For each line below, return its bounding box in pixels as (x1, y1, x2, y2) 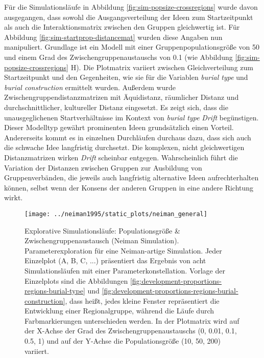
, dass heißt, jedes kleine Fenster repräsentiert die (65, 295, 220, 306)
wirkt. (4, 192, 23, 203)
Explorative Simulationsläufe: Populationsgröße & (25, 225, 180, 236)
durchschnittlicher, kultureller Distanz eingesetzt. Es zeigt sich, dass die (4, 101, 228, 112)
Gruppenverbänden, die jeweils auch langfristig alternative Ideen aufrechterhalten (4, 172, 259, 183)
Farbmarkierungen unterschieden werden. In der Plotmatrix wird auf (25, 315, 239, 326)
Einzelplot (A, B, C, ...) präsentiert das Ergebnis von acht (25, 255, 206, 266)
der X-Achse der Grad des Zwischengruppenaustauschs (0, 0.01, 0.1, (25, 325, 237, 336)
